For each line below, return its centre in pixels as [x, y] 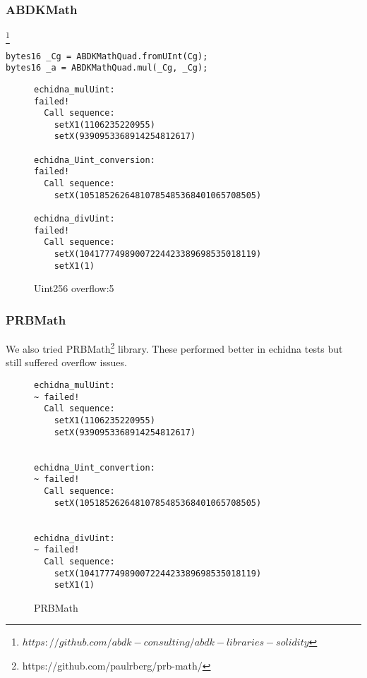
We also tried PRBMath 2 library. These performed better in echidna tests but [174, 347]
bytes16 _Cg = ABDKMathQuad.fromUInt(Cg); [107, 56]
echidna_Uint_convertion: [95, 467]
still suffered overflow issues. [66, 362]
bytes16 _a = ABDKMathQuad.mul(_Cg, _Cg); [107, 68]
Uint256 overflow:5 [74, 288]
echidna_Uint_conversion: [95, 160]
